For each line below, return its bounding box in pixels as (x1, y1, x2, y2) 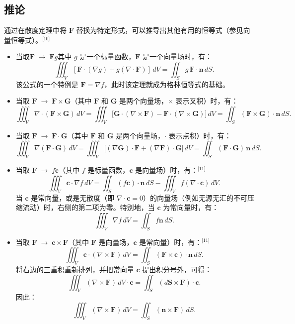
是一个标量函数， (79, 51, 136, 62)
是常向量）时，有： (139, 236, 202, 247)
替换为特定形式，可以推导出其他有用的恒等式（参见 (76, 25, 243, 35)
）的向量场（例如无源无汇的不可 (143, 192, 247, 203)
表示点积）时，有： (168, 130, 231, 140)
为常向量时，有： (163, 202, 219, 213)
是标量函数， (87, 165, 130, 175)
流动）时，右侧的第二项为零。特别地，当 (22, 202, 155, 213)
